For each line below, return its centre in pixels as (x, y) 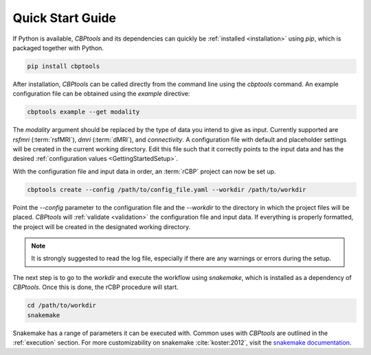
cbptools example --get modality (83, 112)
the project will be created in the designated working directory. (102, 226)
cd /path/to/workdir (61, 305)
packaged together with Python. (58, 47)
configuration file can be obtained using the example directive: (101, 94)
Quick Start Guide (65, 18)
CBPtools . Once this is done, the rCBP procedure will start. (95, 287)
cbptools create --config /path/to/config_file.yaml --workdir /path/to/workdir (167, 190)
